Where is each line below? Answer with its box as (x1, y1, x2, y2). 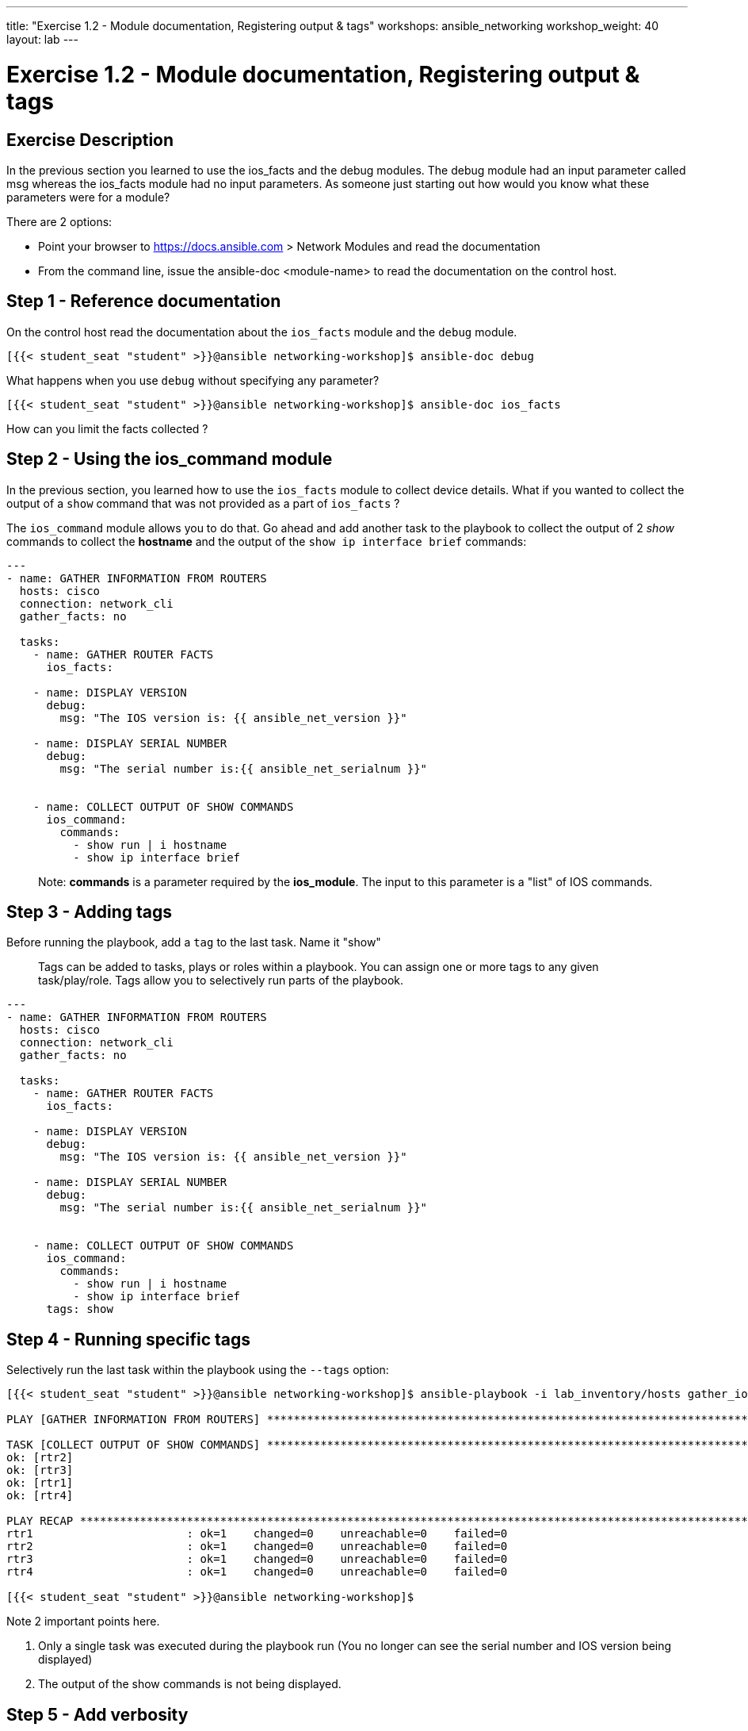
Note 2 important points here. (6, 1614, 160, 1629)
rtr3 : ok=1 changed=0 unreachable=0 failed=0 (6, 1553, 508, 1566)
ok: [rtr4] (6, 1489, 74, 1503)
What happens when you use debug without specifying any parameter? (6, 373, 380, 387)
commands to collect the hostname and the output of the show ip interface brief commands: (6, 534, 527, 548)
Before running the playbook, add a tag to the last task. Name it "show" (6, 935, 381, 950)
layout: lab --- (6, 33, 78, 46)
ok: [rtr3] (6, 1464, 74, 1477)
